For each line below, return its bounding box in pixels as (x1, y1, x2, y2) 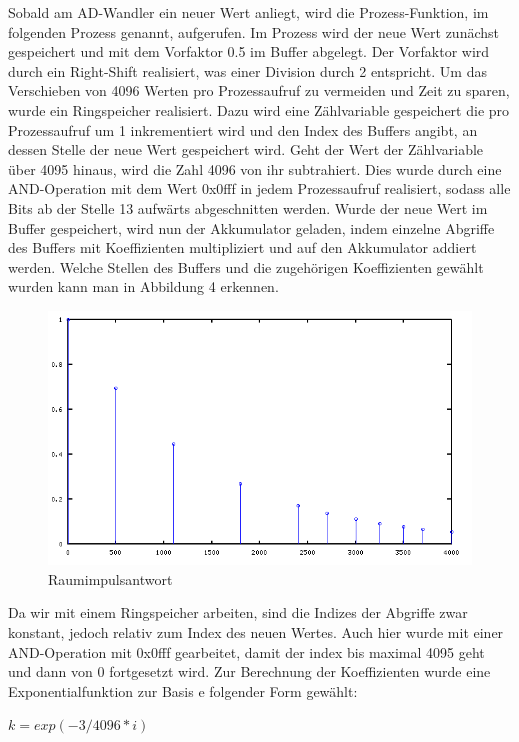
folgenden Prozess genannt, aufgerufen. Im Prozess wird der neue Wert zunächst (8, 21, 500, 42)
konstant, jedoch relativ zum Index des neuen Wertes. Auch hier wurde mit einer (8, 622, 504, 643)
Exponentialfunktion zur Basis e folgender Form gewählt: (8, 680, 358, 701)
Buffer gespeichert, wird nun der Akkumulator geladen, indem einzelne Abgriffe (8, 217, 495, 238)
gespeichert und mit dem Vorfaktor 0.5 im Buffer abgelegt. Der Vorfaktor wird (8, 41, 490, 62)
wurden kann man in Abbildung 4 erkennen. (8, 276, 279, 297)
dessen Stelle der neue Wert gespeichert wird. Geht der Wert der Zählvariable (8, 139, 484, 160)
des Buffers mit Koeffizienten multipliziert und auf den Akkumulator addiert (8, 237, 477, 258)
